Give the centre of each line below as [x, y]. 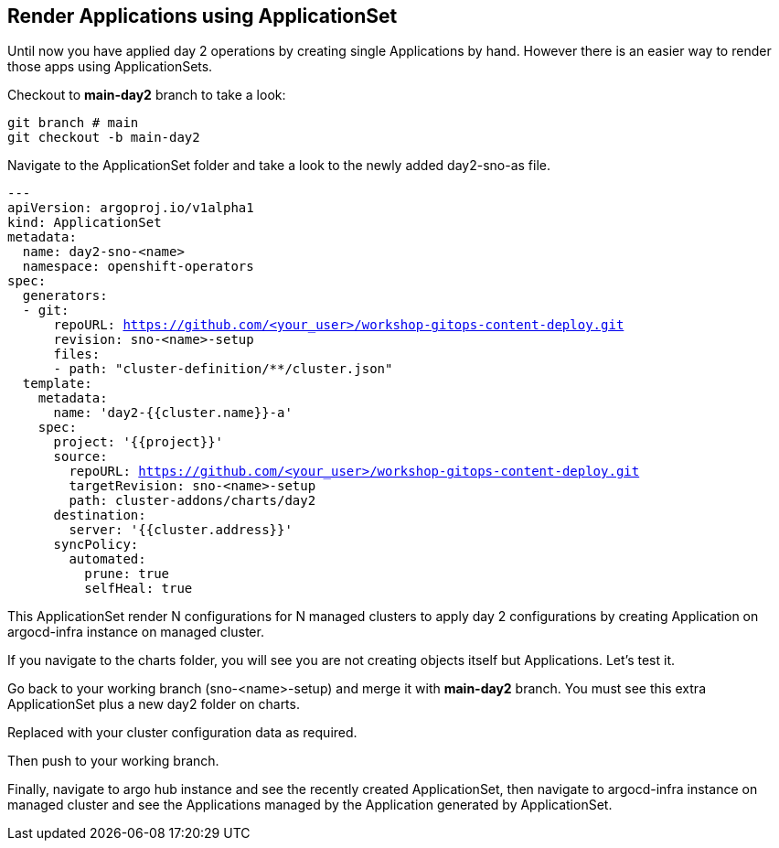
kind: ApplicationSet [85, 223]
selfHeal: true [139, 589]
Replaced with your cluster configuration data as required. [182, 733]
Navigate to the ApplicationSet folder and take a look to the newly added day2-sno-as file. [279, 166]
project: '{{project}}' [139, 442]
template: [57, 384]
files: [77, 354]
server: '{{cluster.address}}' [181, 530]
